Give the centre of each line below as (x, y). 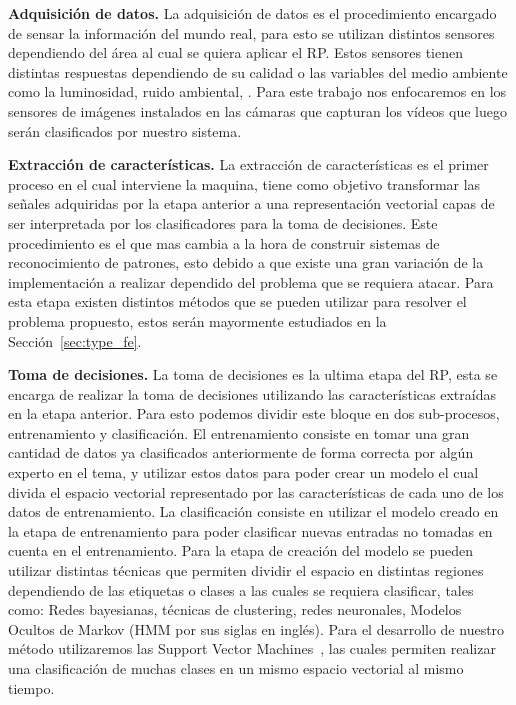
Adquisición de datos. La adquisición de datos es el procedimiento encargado (252, 13)
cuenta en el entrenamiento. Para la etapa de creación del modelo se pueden (241, 550)
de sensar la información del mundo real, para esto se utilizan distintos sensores (251, 32)
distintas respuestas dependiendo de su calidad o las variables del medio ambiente (258, 71)
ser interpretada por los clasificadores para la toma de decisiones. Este (223, 222)
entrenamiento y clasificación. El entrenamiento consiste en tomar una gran (239, 432)
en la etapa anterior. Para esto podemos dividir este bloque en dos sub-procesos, (254, 413)
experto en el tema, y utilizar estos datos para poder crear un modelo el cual (243, 472)
